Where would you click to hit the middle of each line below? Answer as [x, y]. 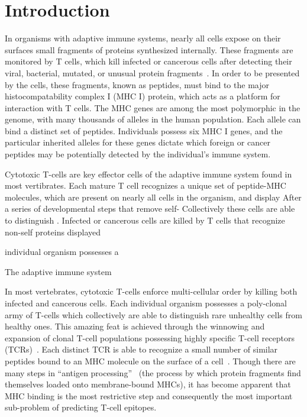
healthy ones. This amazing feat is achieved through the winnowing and [135, 326]
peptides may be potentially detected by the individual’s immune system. [138, 154]
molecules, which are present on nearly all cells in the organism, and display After [153, 197]
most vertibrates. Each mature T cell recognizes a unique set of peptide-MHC [146, 185]
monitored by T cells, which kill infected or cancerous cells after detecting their [148, 61]
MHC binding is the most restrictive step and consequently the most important [149, 395]
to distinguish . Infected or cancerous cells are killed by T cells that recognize [145, 220]
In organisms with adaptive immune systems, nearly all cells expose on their [143, 38]
